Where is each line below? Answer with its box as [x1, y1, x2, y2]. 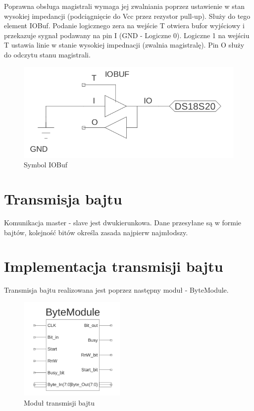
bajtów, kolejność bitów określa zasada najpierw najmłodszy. [4, 227, 188, 237]
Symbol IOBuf [24, 159, 68, 170]
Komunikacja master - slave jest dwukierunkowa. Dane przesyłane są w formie [4, 217, 242, 228]
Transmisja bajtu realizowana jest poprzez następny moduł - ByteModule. [4, 285, 229, 295]
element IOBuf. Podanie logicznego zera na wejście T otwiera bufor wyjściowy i [4, 20, 245, 31]
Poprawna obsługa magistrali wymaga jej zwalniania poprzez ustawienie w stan [4, 1, 245, 11]
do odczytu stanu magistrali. [4, 49, 91, 59]
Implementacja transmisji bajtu [4, 256, 223, 276]
